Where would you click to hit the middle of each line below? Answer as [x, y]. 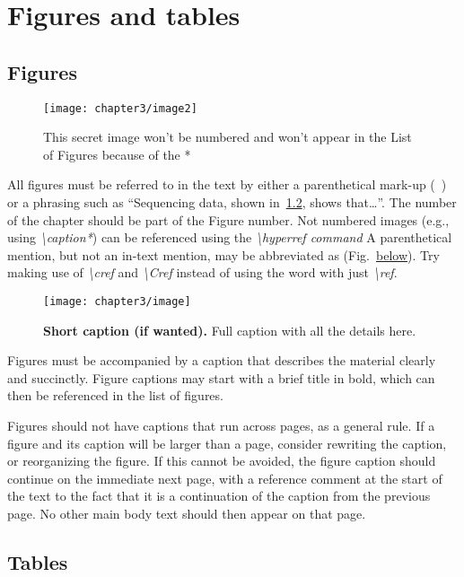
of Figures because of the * [117, 154]
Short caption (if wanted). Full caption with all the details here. [230, 330]
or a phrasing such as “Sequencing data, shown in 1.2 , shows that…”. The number [232, 202]
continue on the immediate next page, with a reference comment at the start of [225, 478]
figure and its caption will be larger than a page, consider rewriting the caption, [227, 443]
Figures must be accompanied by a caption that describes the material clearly [222, 360]
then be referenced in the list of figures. [115, 395]
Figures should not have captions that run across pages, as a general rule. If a [221, 426]
